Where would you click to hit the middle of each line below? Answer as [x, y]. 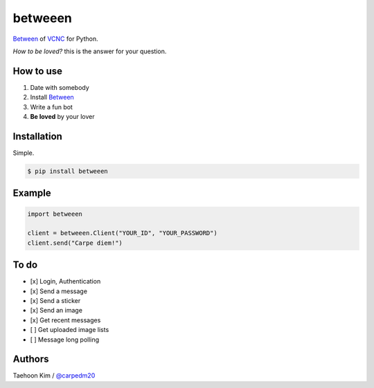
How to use [37, 71]
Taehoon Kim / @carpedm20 [54, 376]
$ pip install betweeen [68, 171]
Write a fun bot [51, 107]
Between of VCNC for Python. [55, 39]
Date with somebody [60, 87]
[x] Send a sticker [55, 300]
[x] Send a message [59, 291]
